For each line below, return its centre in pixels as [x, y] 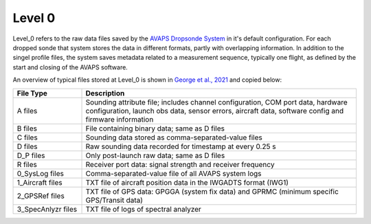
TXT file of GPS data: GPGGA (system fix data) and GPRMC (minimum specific [212, 191]
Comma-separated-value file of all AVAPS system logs [173, 173]
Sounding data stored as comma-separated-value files [174, 137]
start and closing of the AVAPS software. [70, 67]
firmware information [120, 119]
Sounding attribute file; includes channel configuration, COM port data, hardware [216, 102]
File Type [32, 93]
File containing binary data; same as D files [155, 128]
